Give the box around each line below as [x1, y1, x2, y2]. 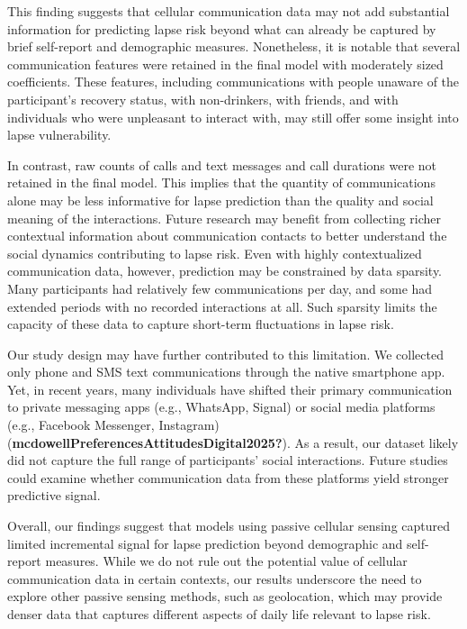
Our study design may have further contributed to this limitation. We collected [7, 344, 444, 363]
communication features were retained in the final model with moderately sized [7, 54, 444, 73]
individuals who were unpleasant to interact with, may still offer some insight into [7, 107, 459, 126]
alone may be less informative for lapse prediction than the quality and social [7, 190, 434, 209]
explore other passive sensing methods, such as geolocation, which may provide [7, 587, 443, 606]
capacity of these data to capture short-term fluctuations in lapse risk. [7, 314, 394, 333]
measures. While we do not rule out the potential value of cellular [45, 552, 408, 570]
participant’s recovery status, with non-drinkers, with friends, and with [7, 89, 399, 108]
